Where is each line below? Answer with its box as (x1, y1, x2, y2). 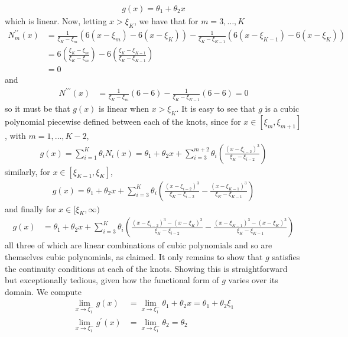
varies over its (228, 274, 278, 286)
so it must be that (5, 102, 70, 115)
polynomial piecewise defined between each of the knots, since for (5, 115, 241, 127)
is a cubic (265, 102, 300, 115)
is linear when (99, 102, 149, 115)
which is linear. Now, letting (5, 15, 107, 27)
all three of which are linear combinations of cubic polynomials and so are (5, 239, 272, 251)
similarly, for (5, 165, 50, 177)
